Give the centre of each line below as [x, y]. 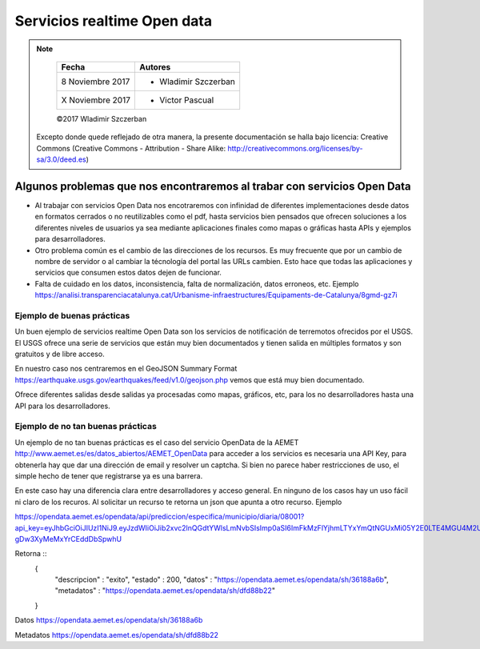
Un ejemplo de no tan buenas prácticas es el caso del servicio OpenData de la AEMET [157, 442]
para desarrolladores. [70, 239]
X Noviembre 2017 [96, 100]
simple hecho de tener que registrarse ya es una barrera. [109, 475]
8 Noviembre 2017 [96, 82]
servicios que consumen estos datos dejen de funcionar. [128, 273]
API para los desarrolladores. [63, 406]
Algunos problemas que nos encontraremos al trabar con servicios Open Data [213, 186]
